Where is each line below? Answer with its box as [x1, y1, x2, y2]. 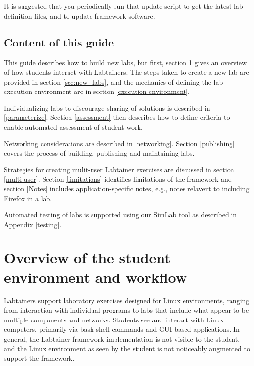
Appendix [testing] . [4, 219, 62, 229]
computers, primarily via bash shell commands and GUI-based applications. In [4, 324, 240, 334]
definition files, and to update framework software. [4, 10, 155, 21]
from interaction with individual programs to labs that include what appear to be [4, 305, 249, 315]
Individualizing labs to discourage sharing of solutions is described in [4, 102, 210, 113]
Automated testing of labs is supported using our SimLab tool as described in [4, 209, 237, 220]
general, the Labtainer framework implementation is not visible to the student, [4, 333, 240, 343]
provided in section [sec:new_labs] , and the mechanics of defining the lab [4, 76, 223, 87]
